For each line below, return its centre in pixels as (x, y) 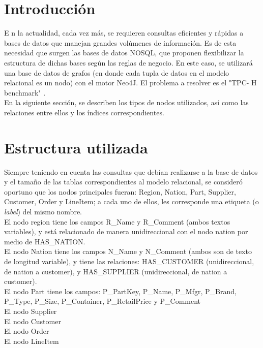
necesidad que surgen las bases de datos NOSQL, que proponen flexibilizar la (124, 53)
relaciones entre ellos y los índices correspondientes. (84, 112)
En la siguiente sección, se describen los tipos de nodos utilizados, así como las (126, 102)
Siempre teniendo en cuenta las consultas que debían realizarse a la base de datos (131, 171)
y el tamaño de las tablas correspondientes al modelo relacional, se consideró (123, 182)
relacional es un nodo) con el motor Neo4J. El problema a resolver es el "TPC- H (130, 83)
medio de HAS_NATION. (45, 241)
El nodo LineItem (32, 341)
